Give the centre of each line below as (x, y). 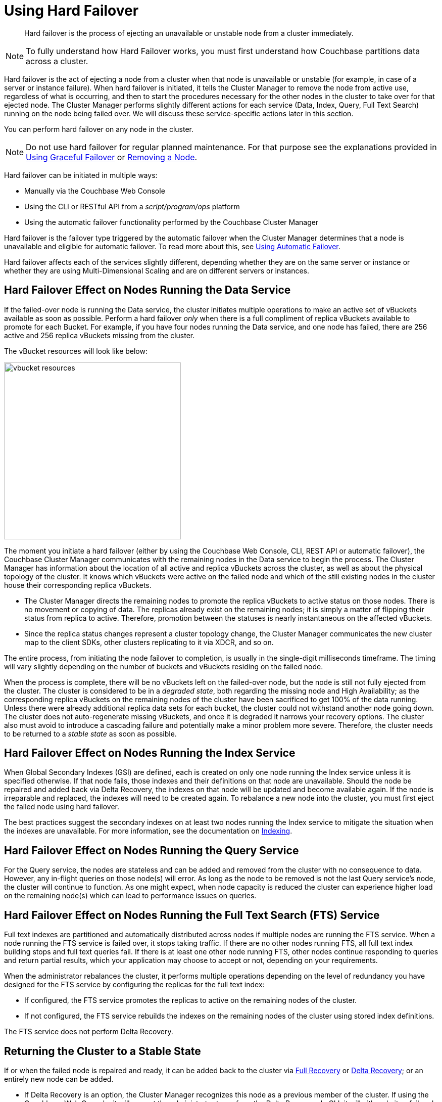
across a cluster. (57, 61)
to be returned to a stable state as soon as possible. (90, 733)
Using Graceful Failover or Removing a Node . (112, 157)
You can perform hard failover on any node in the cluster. (99, 129)
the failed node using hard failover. (62, 807)
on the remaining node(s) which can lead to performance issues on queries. (130, 896)
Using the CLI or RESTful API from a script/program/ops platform (132, 206)
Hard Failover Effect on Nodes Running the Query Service (152, 850)
